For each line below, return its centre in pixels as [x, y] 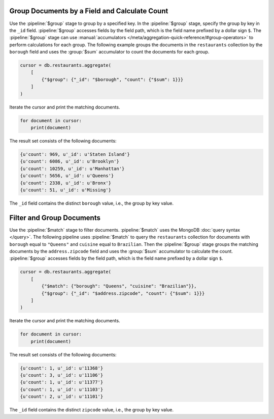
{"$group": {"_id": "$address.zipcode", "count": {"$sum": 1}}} [123, 293]
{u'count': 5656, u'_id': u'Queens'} [67, 176]
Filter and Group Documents [55, 218]
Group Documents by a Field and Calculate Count [89, 11]
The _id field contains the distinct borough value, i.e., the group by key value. [91, 203]
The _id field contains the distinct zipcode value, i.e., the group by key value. [91, 410]
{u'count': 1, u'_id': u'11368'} [62, 368]
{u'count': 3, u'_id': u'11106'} [62, 375]
